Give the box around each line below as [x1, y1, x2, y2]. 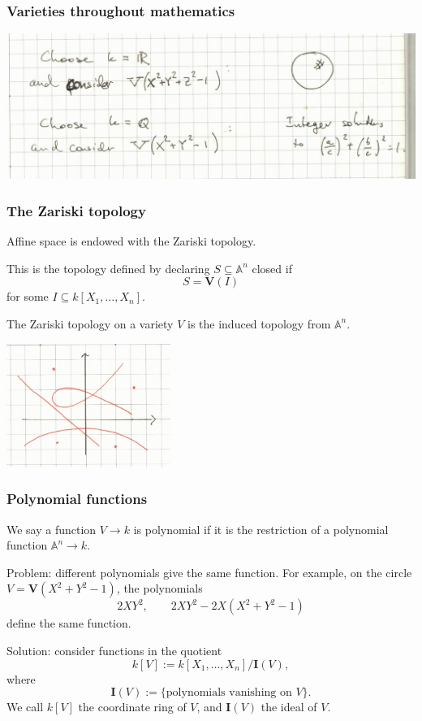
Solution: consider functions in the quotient [6, 641, 222, 658]
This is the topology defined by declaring [6, 259, 210, 276]
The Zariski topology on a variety [6, 315, 174, 332]
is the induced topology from [187, 315, 331, 332]
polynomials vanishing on [166, 687, 292, 699]
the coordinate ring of [78, 698, 187, 715]
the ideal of [261, 698, 317, 715]
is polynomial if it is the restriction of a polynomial [133, 520, 389, 537]
